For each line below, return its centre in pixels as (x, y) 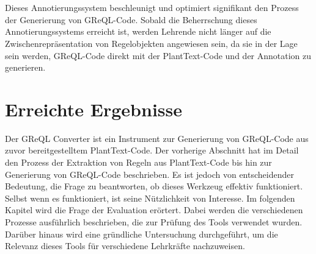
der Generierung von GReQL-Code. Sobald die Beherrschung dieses (131, 19)
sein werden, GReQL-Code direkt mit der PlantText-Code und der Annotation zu (158, 55)
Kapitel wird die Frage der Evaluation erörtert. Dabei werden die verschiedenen (154, 210)
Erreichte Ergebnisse (94, 109)
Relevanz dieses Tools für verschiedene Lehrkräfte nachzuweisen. (125, 246)
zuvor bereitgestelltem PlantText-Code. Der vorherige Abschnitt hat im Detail (152, 150)
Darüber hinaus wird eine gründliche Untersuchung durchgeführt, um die (141, 234)
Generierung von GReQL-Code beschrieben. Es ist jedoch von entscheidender (149, 174)
